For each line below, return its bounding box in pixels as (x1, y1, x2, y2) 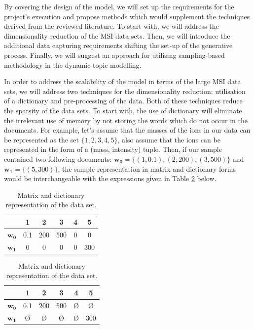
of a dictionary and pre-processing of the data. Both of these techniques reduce (4, 95, 243, 106)
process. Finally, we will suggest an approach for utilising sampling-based (4, 49, 225, 60)
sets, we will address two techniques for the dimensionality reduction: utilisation (4, 86, 246, 96)
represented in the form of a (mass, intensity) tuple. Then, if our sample (4, 144, 222, 154)
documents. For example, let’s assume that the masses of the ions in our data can (4, 125, 251, 135)
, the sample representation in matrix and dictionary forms (58, 163, 236, 174)
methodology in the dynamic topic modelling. (4, 59, 142, 70)
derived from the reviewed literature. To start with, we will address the (4, 21, 219, 31)
